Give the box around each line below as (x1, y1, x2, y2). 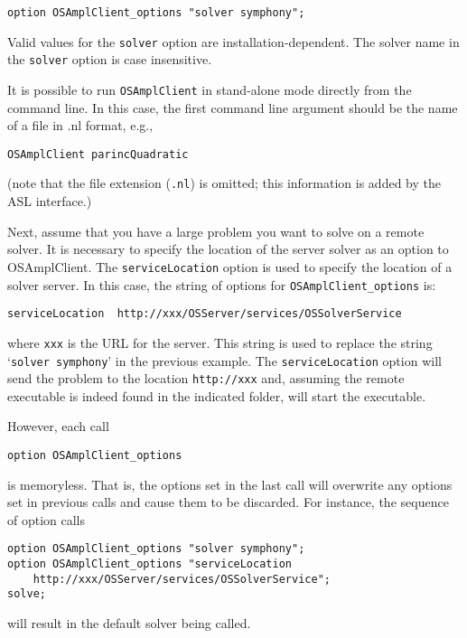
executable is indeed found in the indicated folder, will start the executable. (7, 386, 426, 405)
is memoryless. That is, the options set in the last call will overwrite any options (7, 474, 453, 493)
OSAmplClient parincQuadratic (7, 147, 189, 161)
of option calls (7, 510, 86, 529)
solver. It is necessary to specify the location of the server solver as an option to (7, 239, 449, 258)
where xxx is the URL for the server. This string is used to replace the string (7, 333, 433, 352)
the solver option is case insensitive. (7, 50, 212, 69)
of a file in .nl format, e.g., (7, 116, 154, 135)
